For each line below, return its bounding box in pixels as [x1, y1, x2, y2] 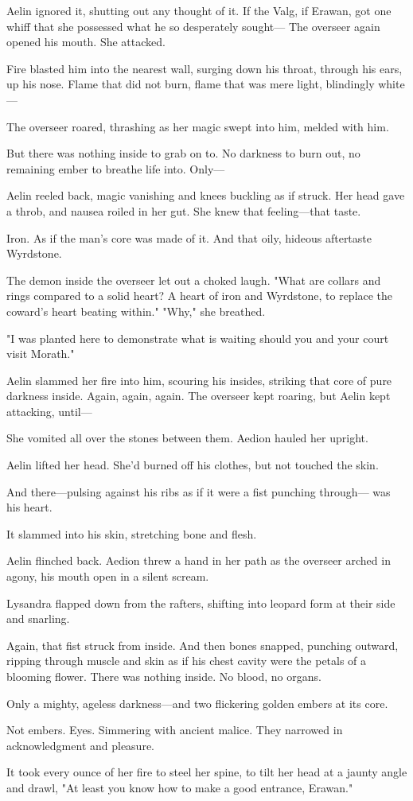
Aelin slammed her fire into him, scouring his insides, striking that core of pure [6, 371, 392, 388]
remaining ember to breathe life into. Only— [6, 160, 225, 177]
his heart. [6, 499, 53, 515]
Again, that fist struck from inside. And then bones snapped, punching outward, [6, 636, 399, 653]
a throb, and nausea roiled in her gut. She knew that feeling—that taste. [6, 202, 361, 219]
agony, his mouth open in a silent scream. [6, 568, 209, 585]
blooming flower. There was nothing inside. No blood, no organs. [6, 668, 321, 684]
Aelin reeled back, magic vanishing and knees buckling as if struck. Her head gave [6, 187, 405, 204]
